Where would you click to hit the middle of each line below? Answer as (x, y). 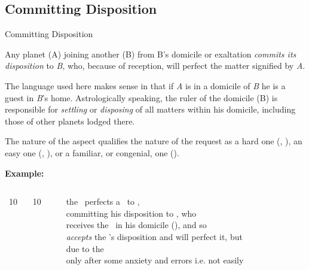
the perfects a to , (103, 201)
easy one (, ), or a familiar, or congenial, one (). (92, 152)
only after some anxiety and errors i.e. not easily (155, 260)
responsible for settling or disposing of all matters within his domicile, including (150, 109)
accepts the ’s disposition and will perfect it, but (154, 236)
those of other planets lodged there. (70, 121)
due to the (85, 248)
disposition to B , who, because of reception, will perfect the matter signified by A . (155, 66)
